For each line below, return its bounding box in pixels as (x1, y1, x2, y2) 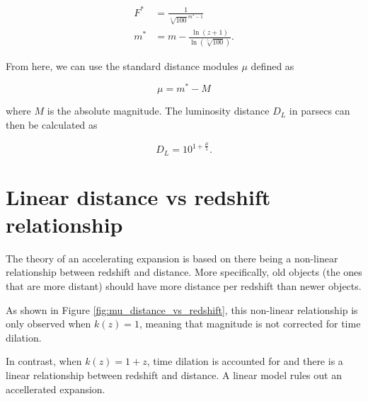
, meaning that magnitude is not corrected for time (139, 316, 361, 331)
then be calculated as (6, 117, 98, 132)
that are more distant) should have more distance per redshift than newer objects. (6, 279, 362, 294)
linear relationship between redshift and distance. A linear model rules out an (6, 368, 342, 382)
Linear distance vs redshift (6, 182, 271, 211)
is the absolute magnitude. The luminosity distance (47, 103, 270, 118)
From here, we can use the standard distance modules (6, 58, 238, 73)
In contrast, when (6, 354, 82, 368)
